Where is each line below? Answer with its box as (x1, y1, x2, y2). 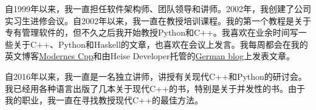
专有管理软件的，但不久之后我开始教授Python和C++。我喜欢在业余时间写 (5, 26, 298, 39)
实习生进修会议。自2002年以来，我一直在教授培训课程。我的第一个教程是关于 (5, 14, 311, 27)
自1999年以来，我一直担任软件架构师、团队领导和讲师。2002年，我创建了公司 (5, 2, 311, 15)
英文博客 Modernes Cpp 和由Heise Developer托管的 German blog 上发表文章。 (5, 50, 295, 62)
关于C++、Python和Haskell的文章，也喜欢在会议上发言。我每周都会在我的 (13, 37, 308, 50)
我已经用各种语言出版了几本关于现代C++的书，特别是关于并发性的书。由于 (5, 82, 305, 94)
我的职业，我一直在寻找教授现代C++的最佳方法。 (5, 94, 203, 106)
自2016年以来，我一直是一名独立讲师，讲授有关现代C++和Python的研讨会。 (5, 70, 307, 82)
